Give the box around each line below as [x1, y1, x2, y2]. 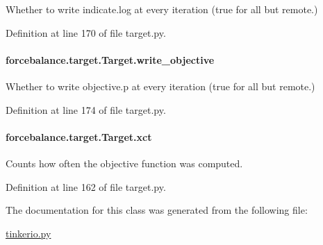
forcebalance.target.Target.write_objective [6, 52, 215, 67]
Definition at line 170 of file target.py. [6, 25, 166, 40]
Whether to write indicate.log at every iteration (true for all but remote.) [6, 2, 318, 16]
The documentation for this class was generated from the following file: [6, 203, 308, 217]
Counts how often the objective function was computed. [6, 155, 243, 170]
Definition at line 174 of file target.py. [6, 102, 166, 117]
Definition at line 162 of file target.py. [6, 179, 166, 194]
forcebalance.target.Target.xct [6, 129, 152, 144]
